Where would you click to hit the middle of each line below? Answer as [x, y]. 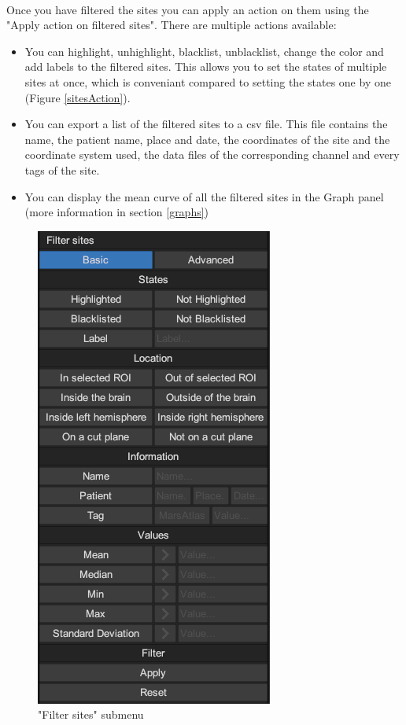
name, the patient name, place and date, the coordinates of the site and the [207, 139]
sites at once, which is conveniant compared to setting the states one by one [208, 81]
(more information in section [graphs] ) [117, 212]
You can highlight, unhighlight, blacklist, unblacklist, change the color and [204, 51]
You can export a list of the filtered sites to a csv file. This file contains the [206, 124]
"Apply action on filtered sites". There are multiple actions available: [172, 25]
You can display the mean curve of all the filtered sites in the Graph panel [204, 196]
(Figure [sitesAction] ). [78, 97]
